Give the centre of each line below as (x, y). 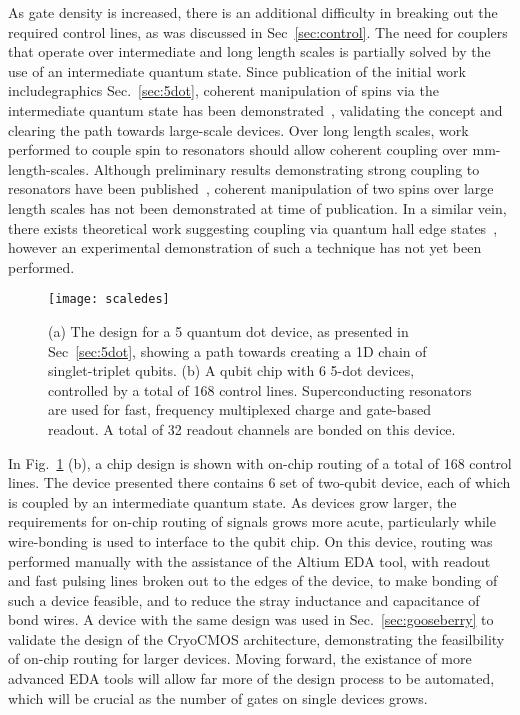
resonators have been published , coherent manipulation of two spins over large (251, 188)
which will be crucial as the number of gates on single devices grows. (218, 697)
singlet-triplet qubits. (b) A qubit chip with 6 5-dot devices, (231, 370)
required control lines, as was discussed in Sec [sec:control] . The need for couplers (258, 31)
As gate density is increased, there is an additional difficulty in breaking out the (253, 12)
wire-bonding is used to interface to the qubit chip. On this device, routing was (250, 540)
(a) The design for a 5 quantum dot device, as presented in (228, 330)
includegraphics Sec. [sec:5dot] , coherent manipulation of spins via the (223, 90)
